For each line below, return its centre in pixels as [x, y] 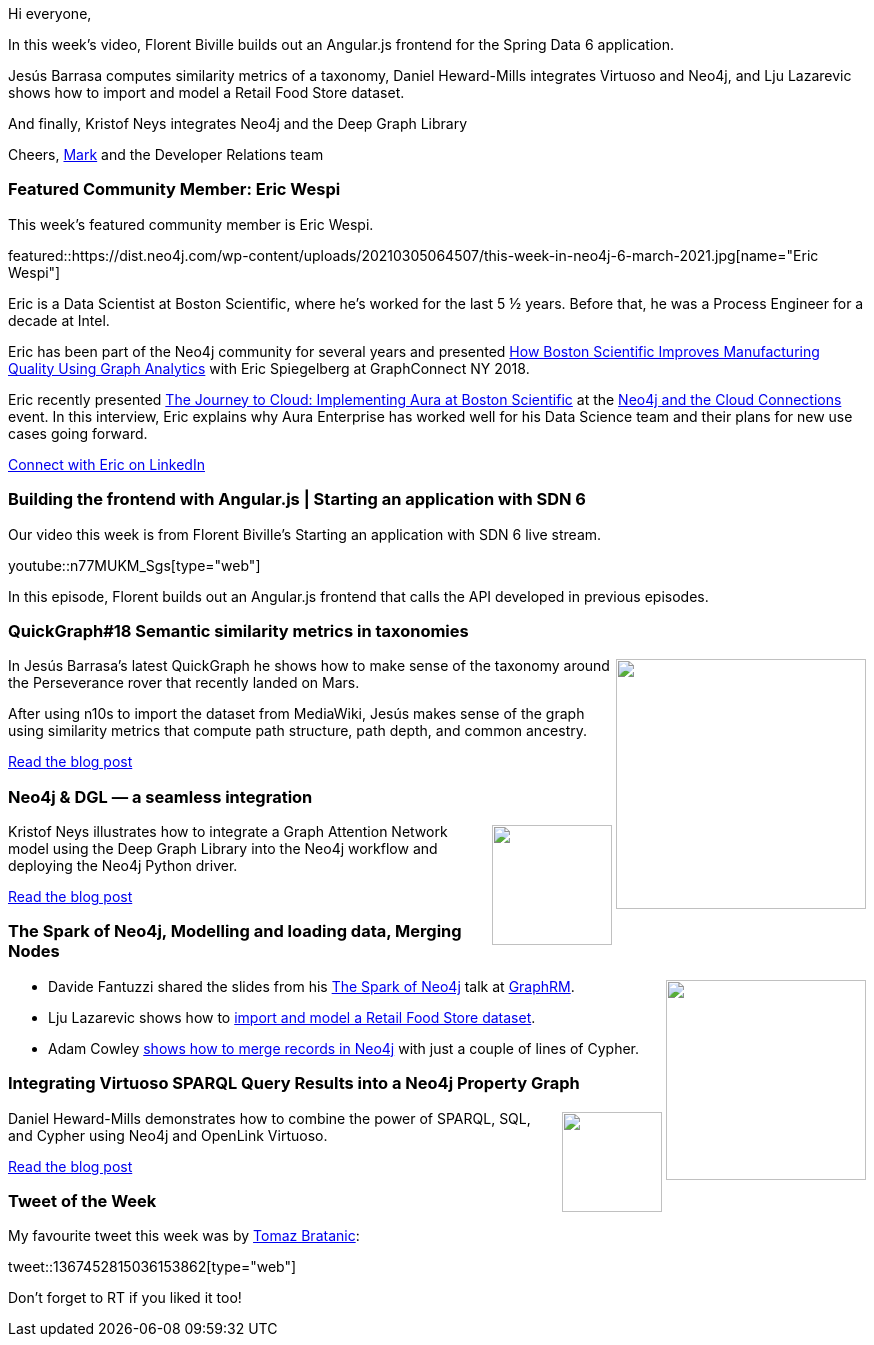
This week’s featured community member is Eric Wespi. [191, 224]
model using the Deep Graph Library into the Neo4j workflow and [223, 848]
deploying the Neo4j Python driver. [123, 865]
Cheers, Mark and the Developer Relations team [166, 154]
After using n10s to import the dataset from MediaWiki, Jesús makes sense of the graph [296, 714]
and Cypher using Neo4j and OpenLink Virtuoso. [168, 1135]
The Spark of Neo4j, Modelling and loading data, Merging [235, 931]
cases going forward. [78, 433]
